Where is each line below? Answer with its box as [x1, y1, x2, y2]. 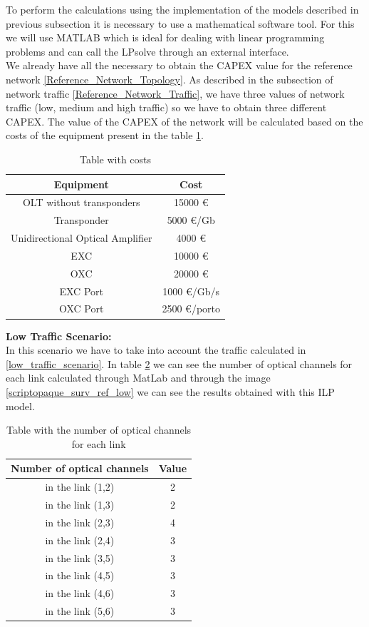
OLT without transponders [22, 195, 140, 210]
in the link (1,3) [45, 496, 115, 511]
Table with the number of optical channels [6, 422, 192, 437]
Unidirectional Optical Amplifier [11, 230, 152, 245]
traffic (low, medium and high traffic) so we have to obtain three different [6, 100, 327, 115]
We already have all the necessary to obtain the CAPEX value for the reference [6, 58, 353, 73]
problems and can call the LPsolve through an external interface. [6, 44, 289, 58]
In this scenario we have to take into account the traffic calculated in [6, 342, 306, 357]
